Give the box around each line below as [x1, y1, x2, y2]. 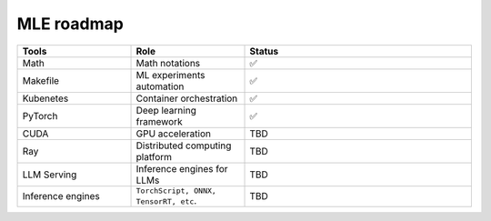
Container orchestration [135, 92, 238, 105]
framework [135, 115, 183, 127]
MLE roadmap [16, 14, 125, 34]
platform [135, 150, 173, 163]
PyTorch [22, 109, 58, 122]
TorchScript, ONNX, [135, 186, 217, 196]
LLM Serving [22, 168, 77, 181]
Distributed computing [135, 139, 232, 152]
